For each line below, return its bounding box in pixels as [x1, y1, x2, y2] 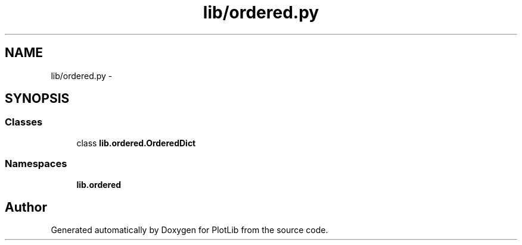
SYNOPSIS [5, 91, 70, 106]
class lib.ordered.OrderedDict [76, 137, 196, 148]
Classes [5, 116, 43, 128]
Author [5, 199, 47, 215]
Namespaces [5, 158, 67, 170]
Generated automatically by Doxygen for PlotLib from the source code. [51, 225, 328, 235]
